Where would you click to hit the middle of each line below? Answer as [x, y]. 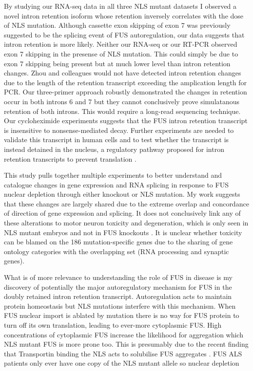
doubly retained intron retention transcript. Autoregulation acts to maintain [118, 296]
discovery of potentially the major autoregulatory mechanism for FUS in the [118, 287]
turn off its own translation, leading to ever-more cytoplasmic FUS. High [113, 325]
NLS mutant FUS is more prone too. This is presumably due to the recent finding [126, 344]
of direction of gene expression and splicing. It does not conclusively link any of [122, 213]
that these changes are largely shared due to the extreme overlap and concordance [126, 203]
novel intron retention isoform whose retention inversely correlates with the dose [124, 15]
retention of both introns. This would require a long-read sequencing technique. [122, 111]
